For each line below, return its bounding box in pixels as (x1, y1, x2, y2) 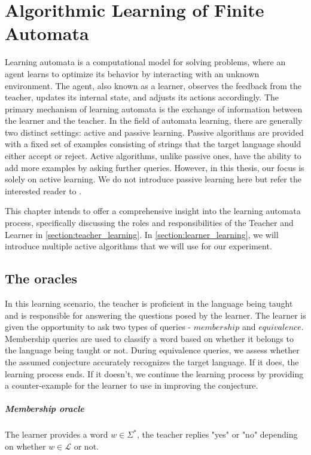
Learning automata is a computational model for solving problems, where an (5, 56, 286, 68)
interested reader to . (5, 184, 82, 197)
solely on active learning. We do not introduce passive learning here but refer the (5, 173, 301, 185)
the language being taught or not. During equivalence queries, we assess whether (5, 344, 300, 356)
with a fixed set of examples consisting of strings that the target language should (5, 138, 301, 150)
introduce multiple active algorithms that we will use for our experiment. (5, 240, 272, 252)
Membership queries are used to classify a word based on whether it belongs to (5, 332, 294, 344)
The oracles (5, 269, 78, 288)
